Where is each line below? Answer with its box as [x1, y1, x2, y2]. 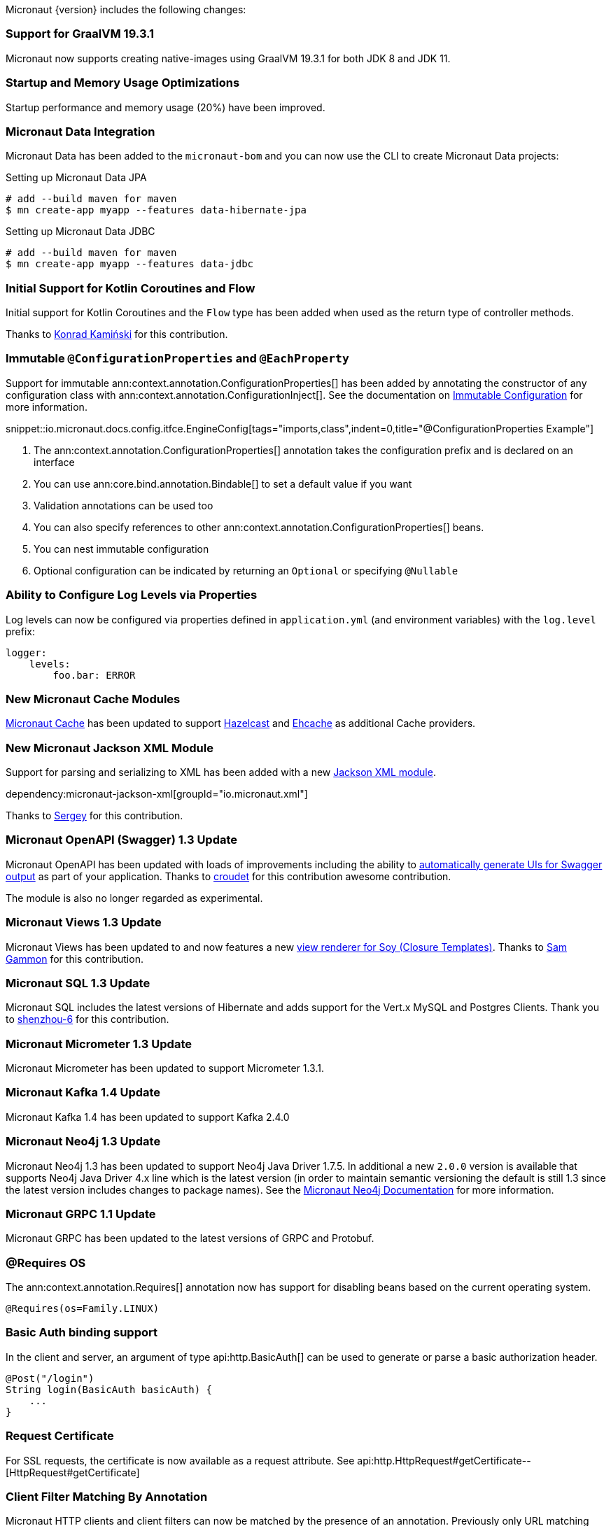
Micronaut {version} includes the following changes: [6, 3, 246, 15]
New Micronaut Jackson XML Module [6, 740, 213, 755]
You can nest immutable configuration [34, 542, 209, 555]
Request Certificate [6, 1429, 114, 1443]
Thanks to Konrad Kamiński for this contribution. [6, 328, 228, 340]
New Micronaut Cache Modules [6, 691, 181, 706]
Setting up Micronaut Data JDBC [6, 225, 155, 238]
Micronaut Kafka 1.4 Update [6, 1085, 161, 1100]
